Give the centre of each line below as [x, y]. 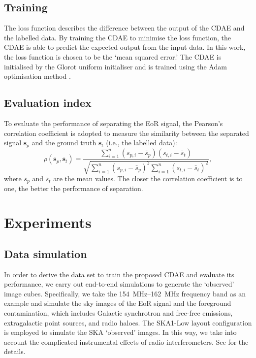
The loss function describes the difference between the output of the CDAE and [124, 28]
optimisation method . [37, 76]
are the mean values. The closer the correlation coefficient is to [148, 179]
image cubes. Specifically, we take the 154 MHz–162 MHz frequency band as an [125, 293]
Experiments [48, 222]
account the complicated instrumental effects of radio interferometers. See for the [126, 342]
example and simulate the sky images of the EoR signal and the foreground [118, 303]
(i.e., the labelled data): [142, 143]
